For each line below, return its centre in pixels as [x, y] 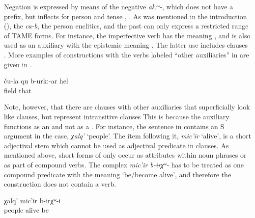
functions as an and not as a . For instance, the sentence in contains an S [114, 126]
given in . [18, 64]
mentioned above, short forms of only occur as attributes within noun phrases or [125, 155]
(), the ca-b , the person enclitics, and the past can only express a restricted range [126, 26]
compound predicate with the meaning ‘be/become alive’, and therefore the [118, 174]
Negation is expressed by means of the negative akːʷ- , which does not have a [119, 6]
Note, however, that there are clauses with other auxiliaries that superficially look [127, 107]
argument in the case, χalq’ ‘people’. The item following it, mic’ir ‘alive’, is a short [127, 136]
